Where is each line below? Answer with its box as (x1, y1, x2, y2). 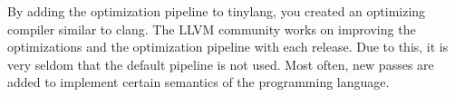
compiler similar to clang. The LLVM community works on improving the (7, 19, 416, 38)
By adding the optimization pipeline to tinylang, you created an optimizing (7, 2, 426, 20)
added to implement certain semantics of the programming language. (7, 73, 390, 92)
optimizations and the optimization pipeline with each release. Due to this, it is (7, 37, 449, 56)
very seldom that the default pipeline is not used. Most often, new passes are (7, 54, 434, 73)
